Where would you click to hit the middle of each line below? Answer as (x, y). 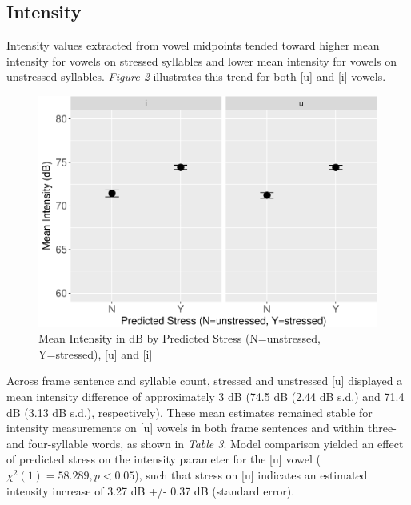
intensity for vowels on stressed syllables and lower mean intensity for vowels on (202, 60)
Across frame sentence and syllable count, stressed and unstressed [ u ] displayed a (205, 381)
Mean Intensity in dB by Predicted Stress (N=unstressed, (180, 338)
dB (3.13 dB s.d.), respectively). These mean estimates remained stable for (190, 412)
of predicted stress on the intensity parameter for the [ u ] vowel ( (164, 459)
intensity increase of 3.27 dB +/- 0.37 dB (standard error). (151, 490)
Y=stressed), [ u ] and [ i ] (96, 353)
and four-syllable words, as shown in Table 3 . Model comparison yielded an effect (205, 443)
